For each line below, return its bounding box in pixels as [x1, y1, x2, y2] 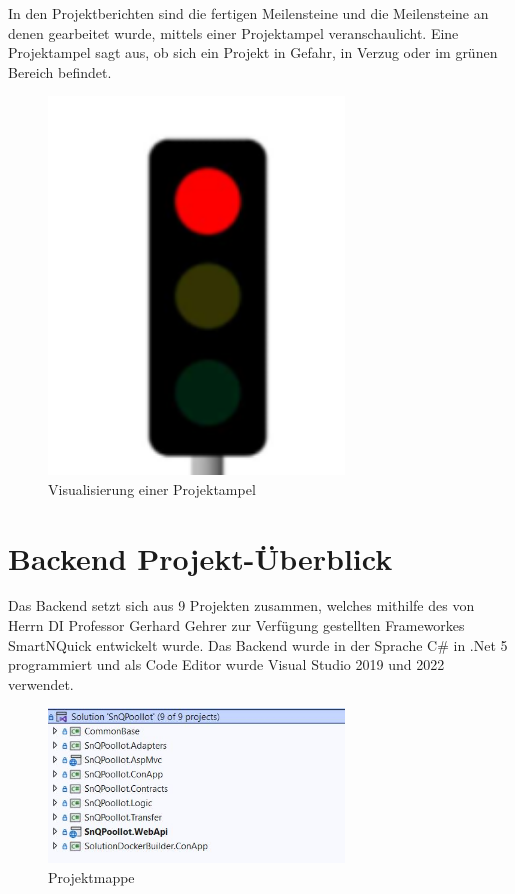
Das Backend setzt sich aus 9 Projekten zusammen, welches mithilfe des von [8, 595, 475, 616]
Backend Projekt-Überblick [8, 537, 393, 578]
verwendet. [8, 673, 74, 694]
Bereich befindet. [8, 61, 112, 82]
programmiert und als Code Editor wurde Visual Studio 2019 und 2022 [8, 654, 445, 675]
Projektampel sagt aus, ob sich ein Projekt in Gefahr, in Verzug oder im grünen [8, 42, 498, 63]
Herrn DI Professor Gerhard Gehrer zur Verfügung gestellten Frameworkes [8, 615, 465, 636]
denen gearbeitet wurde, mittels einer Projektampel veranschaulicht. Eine [8, 22, 459, 43]
